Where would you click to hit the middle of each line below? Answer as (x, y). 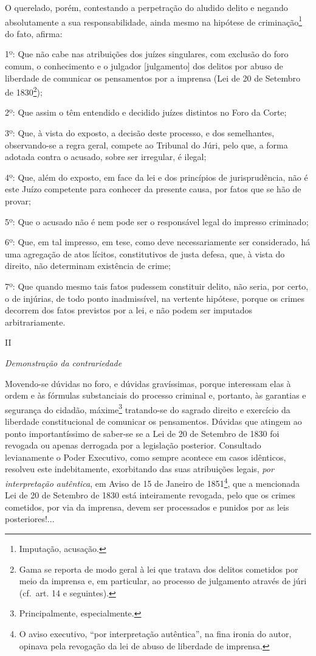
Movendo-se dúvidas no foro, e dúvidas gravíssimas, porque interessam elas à (148, 383)
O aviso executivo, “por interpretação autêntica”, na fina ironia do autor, (155, 633)
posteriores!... (30, 519)
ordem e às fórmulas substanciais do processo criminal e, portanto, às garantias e (156, 395)
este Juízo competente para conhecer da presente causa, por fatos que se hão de (153, 189)
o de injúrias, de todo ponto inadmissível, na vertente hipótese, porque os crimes (155, 298)
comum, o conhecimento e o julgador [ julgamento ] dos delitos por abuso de (144, 66)
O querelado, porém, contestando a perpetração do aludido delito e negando (146, 7)
